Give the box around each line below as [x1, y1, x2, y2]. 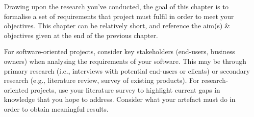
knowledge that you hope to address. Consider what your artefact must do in [4, 94, 236, 104]
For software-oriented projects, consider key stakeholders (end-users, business [4, 46, 235, 57]
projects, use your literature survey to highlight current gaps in [30, 84, 220, 95]
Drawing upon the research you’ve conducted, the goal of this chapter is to [4, 1, 229, 11]
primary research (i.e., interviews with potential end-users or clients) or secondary [4, 65, 250, 76]
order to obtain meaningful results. [4, 103, 109, 114]
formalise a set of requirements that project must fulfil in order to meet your [4, 11, 234, 21]
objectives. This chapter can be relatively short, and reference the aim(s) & [4, 20, 230, 31]
